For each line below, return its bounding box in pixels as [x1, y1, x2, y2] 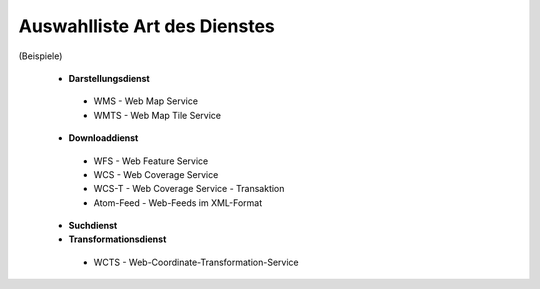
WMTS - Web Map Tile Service [93, 109, 222, 121]
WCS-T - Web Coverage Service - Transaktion [93, 183, 285, 195]
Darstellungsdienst [68, 72, 150, 84]
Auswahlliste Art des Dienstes [18, 15, 275, 37]
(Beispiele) [18, 50, 63, 62]
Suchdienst [68, 220, 118, 232]
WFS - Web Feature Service [93, 155, 209, 167]
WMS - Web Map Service [93, 95, 199, 107]
